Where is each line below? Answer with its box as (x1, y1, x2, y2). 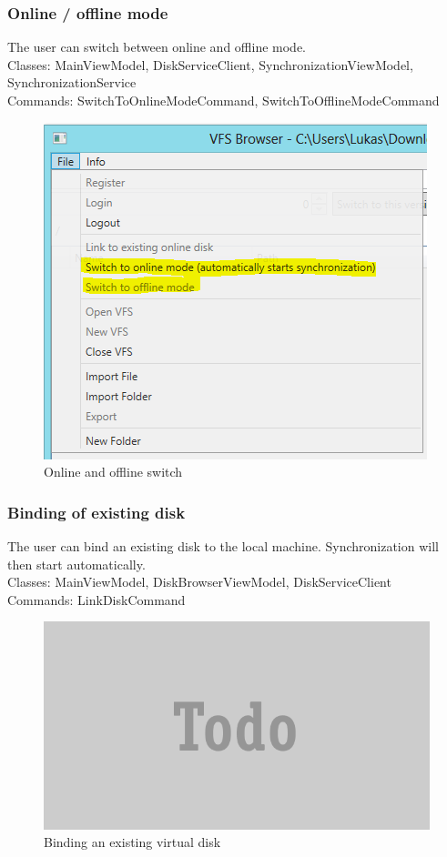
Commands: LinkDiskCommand (7, 590, 186, 609)
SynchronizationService (7, 73, 137, 92)
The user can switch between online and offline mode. (7, 37, 306, 56)
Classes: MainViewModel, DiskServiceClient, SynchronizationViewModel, (7, 55, 413, 74)
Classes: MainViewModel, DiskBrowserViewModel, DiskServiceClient (7, 572, 391, 591)
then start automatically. (7, 554, 146, 573)
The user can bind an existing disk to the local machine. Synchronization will (7, 537, 439, 555)
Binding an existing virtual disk (44, 832, 221, 852)
